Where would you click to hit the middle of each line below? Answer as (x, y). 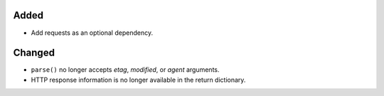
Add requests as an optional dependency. (92, 33)
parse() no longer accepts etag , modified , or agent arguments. (125, 70)
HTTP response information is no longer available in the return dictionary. (138, 80)
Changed (34, 53)
